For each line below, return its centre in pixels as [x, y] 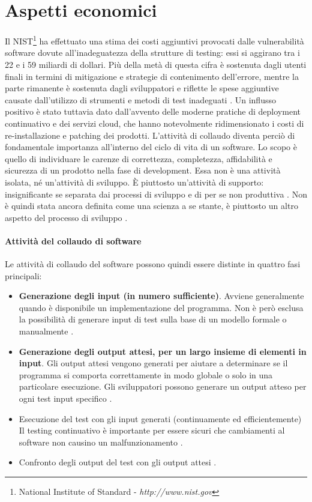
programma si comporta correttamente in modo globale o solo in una [146, 374]
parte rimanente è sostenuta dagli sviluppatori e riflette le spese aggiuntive [142, 88]
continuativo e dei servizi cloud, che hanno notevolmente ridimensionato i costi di [154, 123]
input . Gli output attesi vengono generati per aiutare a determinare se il [153, 363]
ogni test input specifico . [65, 398]
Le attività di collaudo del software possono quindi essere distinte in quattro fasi [153, 264]
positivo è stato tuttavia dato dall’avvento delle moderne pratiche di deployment [153, 111]
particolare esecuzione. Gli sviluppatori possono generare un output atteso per [163, 386]
